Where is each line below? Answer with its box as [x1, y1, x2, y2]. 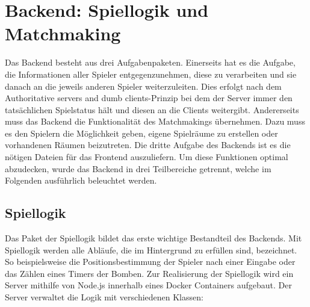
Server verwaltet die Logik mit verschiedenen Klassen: [5, 291, 203, 303]
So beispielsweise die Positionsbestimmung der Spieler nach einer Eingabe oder [5, 255, 296, 268]
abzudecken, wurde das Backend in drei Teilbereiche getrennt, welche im [5, 162, 271, 175]
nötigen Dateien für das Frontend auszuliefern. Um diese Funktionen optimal [5, 150, 288, 163]
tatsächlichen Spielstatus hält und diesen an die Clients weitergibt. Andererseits [5, 103, 299, 116]
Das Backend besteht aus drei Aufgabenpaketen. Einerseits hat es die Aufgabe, [5, 56, 296, 69]
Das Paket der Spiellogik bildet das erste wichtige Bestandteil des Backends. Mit [5, 232, 302, 244]
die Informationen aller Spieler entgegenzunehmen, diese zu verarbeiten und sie [5, 67, 297, 80]
